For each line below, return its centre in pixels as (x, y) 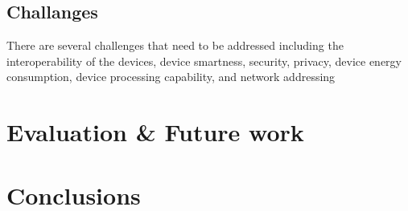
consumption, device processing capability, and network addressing (171, 77)
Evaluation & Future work (155, 132)
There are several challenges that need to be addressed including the (175, 45)
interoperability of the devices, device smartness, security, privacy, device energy (204, 61)
